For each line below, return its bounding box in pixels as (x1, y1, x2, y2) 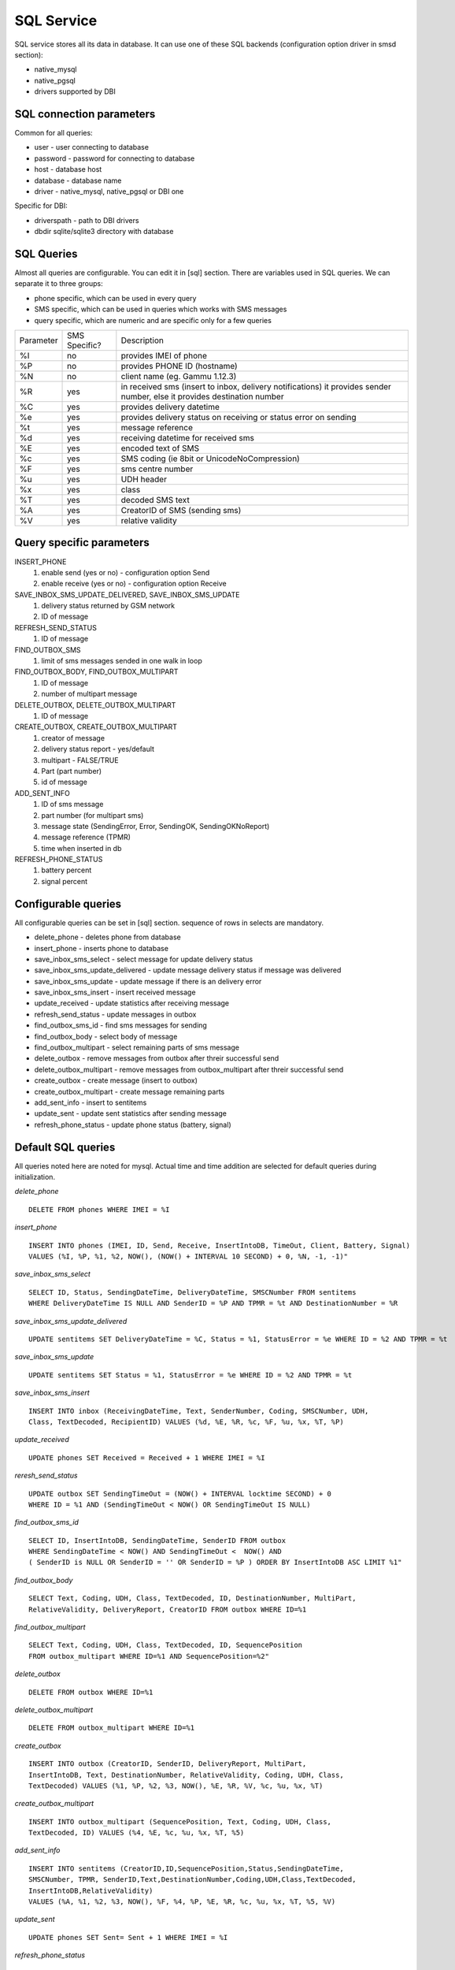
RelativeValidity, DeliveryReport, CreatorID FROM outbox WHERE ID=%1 (28, 1604, 307, 1614)
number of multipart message (41, 689, 138, 699)
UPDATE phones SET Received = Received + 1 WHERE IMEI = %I (28, 1453, 265, 1462)
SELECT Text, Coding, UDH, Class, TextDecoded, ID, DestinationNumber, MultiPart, (28, 1594, 357, 1603)
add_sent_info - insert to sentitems (34, 1098, 147, 1107)
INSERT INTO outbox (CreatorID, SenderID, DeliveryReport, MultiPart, (28, 1760, 307, 1768)
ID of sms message (41, 800, 104, 809)
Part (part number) (41, 766, 102, 775)
